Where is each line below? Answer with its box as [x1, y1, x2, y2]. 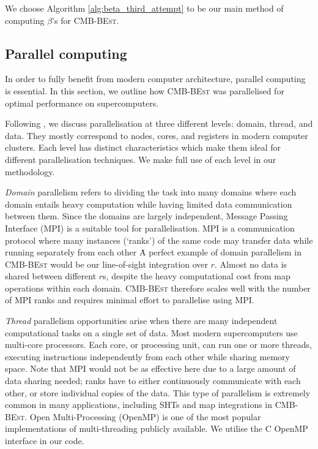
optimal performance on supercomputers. [5, 96, 159, 109]
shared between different [5, 270, 97, 282]
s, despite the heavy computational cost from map [103, 270, 290, 282]
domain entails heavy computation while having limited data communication [5, 197, 292, 210]
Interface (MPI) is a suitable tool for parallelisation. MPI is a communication [5, 221, 295, 234]
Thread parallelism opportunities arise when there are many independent [5, 314, 278, 327]
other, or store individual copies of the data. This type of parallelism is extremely [5, 386, 311, 399]
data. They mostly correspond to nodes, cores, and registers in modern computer [5, 129, 308, 141]
